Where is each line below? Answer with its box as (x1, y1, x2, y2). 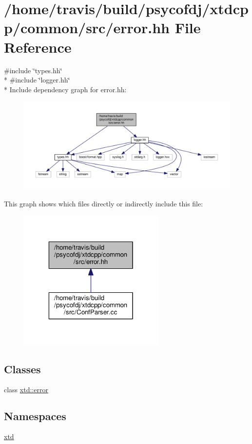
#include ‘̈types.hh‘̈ (4, 65, 62, 75)
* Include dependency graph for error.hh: (4, 84, 127, 94)
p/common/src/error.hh (4, 18, 170, 38)
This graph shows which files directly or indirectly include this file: (4, 199, 203, 209)
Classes (4, 362, 41, 377)
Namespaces (4, 408, 66, 423)
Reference (4, 37, 72, 57)
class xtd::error (4, 384, 48, 394)
